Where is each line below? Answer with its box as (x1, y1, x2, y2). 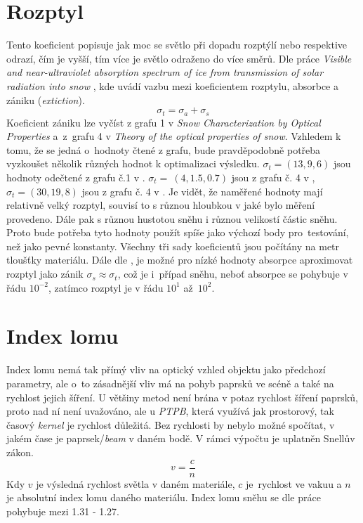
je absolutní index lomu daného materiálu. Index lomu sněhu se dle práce (6, 490, 321, 505)
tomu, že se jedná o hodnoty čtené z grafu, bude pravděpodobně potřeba (6, 142, 321, 157)
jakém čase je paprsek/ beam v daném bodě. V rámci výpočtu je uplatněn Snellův (6, 431, 355, 446)
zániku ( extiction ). (6, 92, 85, 107)
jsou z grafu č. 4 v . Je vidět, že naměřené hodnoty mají (81, 183, 323, 198)
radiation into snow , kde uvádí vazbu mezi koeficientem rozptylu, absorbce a (6, 78, 338, 93)
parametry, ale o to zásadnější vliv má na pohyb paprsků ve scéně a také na (6, 375, 334, 390)
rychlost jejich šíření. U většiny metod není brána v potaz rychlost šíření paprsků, (6, 389, 358, 404)
